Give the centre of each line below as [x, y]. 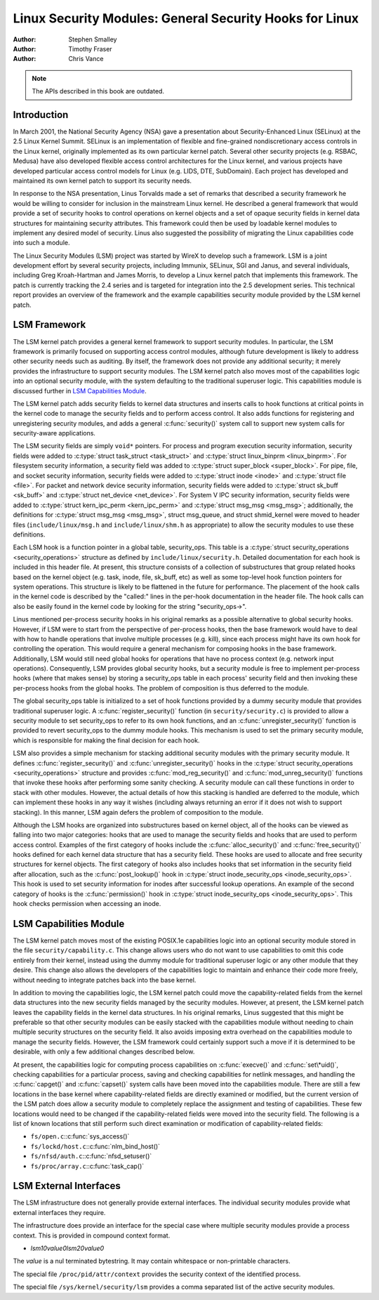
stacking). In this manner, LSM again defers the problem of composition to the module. [138, 812]
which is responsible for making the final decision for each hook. [106, 740]
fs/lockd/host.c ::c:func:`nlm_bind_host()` [95, 1146]
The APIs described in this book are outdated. [98, 91]
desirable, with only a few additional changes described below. [104, 1052]
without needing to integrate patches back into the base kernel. [105, 980]
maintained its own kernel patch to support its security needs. [102, 180]
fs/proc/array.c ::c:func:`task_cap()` [87, 1166]
